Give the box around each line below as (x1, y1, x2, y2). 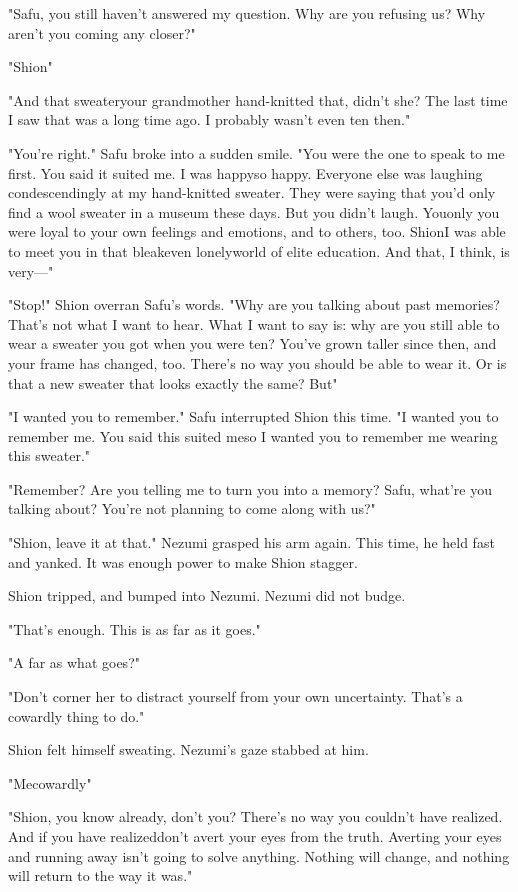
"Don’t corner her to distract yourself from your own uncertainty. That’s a (8, 686, 463, 707)
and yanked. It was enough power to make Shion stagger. (8, 551, 358, 572)
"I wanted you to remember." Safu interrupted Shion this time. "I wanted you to (8, 406, 499, 427)
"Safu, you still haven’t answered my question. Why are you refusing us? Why (8, 3, 486, 23)
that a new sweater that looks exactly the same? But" (8, 372, 338, 393)
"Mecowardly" (8, 772, 92, 793)
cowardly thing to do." (8, 705, 145, 726)
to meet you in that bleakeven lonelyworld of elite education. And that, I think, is (8, 240, 510, 261)
